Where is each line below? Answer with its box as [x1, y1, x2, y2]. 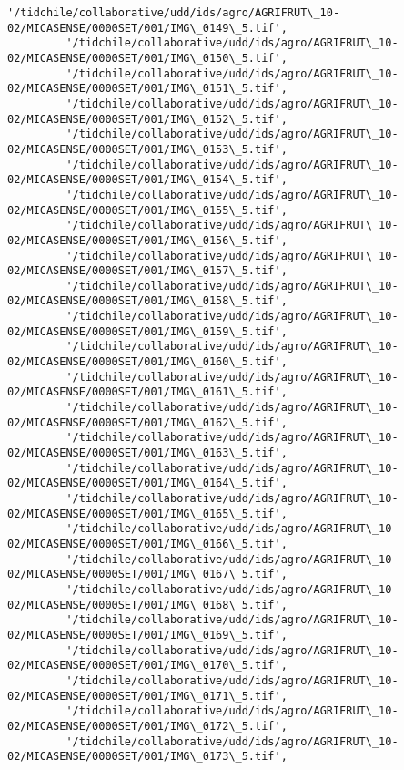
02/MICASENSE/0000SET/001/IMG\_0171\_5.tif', [7, 689, 288, 703]
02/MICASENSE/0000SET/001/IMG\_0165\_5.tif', [7, 507, 288, 520]
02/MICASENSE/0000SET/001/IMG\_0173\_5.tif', [7, 750, 288, 764]
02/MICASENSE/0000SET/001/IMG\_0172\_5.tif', [7, 719, 288, 733]
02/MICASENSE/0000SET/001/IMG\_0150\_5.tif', [7, 51, 288, 65]
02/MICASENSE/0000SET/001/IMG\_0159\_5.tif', [7, 324, 288, 338]
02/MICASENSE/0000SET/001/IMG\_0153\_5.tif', [7, 142, 288, 156]
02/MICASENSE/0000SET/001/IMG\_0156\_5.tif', [7, 233, 288, 247]
